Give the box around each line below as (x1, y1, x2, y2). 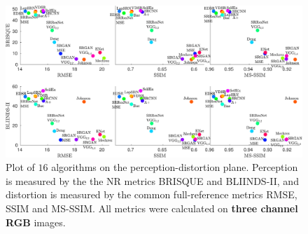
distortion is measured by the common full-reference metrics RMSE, (6, 187, 297, 202)
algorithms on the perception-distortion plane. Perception (51, 160, 298, 174)
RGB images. (6, 214, 66, 229)
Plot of (6, 160, 35, 174)
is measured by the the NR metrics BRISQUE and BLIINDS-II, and (6, 173, 299, 188)
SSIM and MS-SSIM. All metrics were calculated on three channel (6, 200, 298, 215)
